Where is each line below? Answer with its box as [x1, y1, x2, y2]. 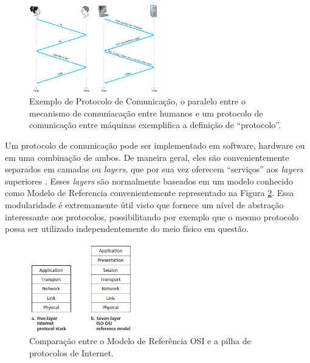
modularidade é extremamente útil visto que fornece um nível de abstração [5, 198, 284, 211]
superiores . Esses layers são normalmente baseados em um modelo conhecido [5, 174, 293, 187]
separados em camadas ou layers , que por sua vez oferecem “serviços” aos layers [5, 163, 303, 175]
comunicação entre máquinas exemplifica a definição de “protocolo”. [29, 118, 281, 131]
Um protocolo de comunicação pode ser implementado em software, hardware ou [5, 139, 305, 151]
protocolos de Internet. [29, 346, 114, 359]
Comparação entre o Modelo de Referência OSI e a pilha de [29, 334, 251, 347]
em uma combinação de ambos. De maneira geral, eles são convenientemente [5, 151, 289, 163]
